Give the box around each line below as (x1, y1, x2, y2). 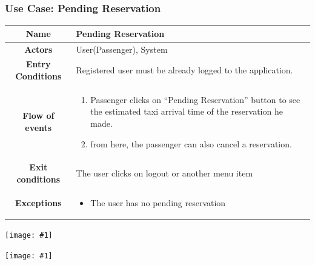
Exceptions (15, 196, 62, 209)
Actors (24, 42, 53, 55)
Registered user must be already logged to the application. (76, 64, 293, 76)
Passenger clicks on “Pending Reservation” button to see (90, 93, 300, 106)
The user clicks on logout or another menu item (76, 167, 253, 179)
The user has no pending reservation (90, 196, 226, 209)
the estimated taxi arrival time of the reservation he (90, 105, 283, 118)
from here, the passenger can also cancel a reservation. (90, 137, 292, 150)
